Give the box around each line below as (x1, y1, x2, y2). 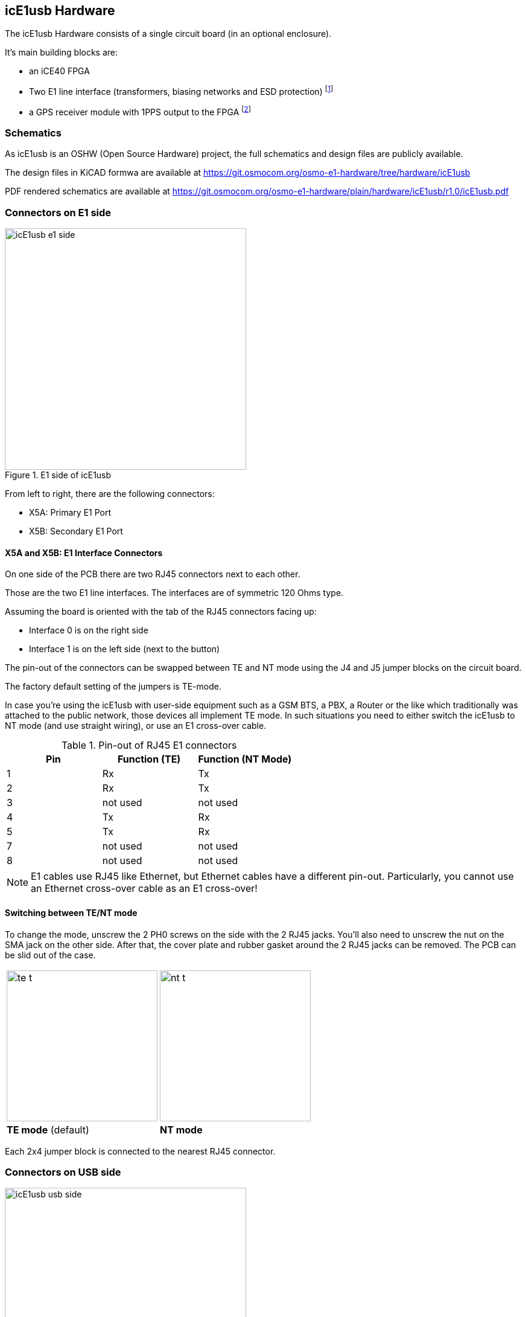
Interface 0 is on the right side (29, 625, 148, 636)
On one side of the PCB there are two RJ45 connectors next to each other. (5, 569, 300, 580)
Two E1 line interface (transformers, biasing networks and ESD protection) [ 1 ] (29, 85, 334, 97)
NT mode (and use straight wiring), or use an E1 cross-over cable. (5, 720, 267, 731)
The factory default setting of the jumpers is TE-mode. (5, 681, 221, 692)
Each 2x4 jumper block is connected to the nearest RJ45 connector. (5, 1146, 276, 1156)
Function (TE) (117, 753, 181, 766)
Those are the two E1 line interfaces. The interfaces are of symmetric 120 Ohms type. (5, 588, 344, 598)
